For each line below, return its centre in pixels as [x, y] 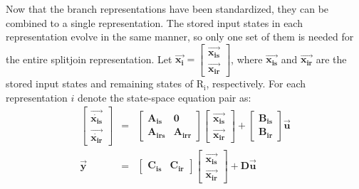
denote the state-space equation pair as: [165, 97]
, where [247, 59]
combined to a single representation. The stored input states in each [154, 22]
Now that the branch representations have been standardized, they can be [167, 9]
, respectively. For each [256, 83]
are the [331, 59]
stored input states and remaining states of [99, 83]
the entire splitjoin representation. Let [89, 59]
